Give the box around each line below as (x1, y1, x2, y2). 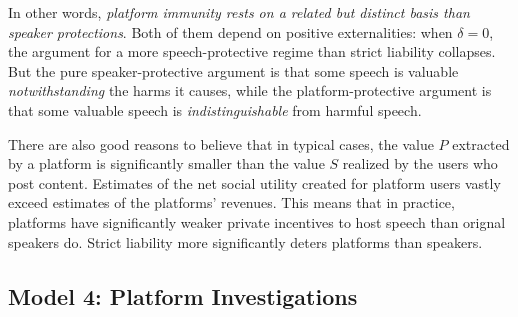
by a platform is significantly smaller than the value (8, 153, 325, 174)
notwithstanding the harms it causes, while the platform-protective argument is (8, 80, 492, 101)
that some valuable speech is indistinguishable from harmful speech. (8, 99, 422, 120)
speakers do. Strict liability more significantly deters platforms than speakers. (8, 231, 483, 252)
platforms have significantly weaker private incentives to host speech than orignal (8, 211, 506, 232)
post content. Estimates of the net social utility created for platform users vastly (8, 172, 501, 193)
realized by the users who (342, 153, 498, 174)
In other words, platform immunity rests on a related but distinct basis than (8, 2, 470, 22)
